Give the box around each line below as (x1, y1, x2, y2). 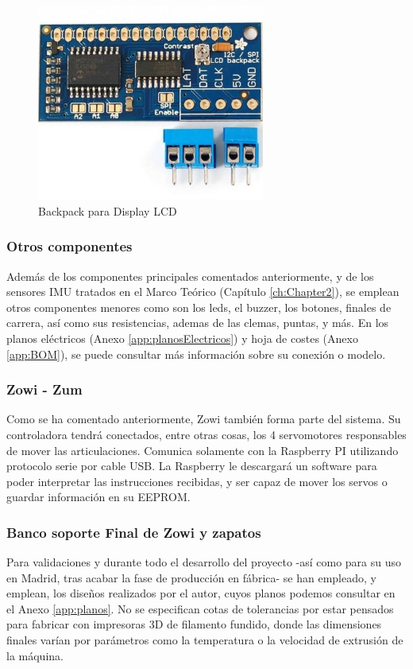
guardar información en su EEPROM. (6, 488, 191, 505)
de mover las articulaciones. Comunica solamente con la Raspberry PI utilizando (6, 441, 399, 458)
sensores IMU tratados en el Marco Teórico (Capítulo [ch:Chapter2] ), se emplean (6, 283, 399, 300)
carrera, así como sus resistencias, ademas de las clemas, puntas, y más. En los (6, 314, 389, 331)
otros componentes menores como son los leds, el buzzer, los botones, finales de (6, 298, 392, 315)
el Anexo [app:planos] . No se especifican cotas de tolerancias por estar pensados (6, 600, 394, 616)
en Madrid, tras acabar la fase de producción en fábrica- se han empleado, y (6, 569, 376, 585)
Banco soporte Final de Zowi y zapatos (6, 522, 261, 542)
